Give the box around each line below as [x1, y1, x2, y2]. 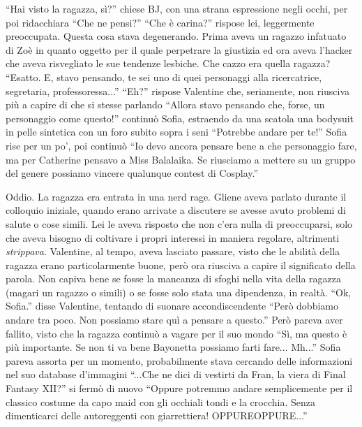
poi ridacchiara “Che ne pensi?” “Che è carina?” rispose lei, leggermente [6, 15, 315, 29]
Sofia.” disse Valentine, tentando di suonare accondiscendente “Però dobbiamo [6, 298, 338, 313]
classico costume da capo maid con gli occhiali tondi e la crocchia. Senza [6, 394, 315, 409]
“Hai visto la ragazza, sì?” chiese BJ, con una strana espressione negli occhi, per [6, 1, 348, 15]
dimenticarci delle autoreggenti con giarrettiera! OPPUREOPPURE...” [6, 408, 308, 423]
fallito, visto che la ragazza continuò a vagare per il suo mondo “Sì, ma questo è [6, 326, 347, 340]
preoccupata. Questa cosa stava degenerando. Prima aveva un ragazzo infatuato [6, 29, 347, 43]
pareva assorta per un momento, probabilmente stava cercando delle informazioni [6, 353, 353, 368]
